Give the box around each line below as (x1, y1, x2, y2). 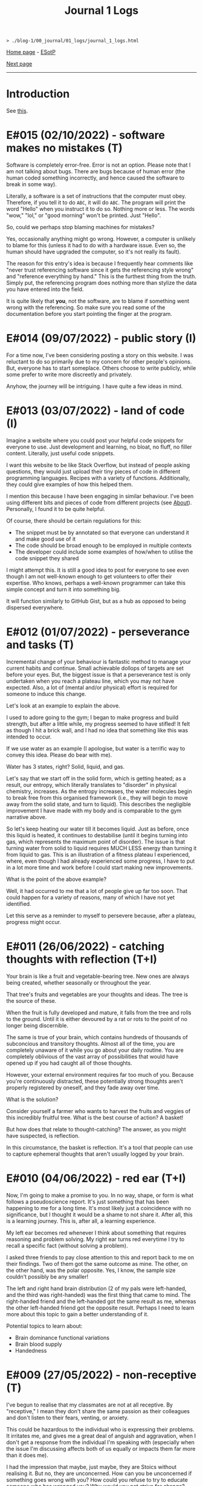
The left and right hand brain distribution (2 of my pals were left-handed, (6, 1285, 187, 1292)
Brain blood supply (14, 1340, 62, 1348)
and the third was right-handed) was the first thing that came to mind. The (6, 1291, 191, 1298)
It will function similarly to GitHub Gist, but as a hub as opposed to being (6, 597, 186, 604)
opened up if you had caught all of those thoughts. (6, 1059, 132, 1066)
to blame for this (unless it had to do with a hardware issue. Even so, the (6, 242, 186, 249)
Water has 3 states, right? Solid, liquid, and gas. (6, 763, 125, 770)
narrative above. (6, 813, 47, 820)
